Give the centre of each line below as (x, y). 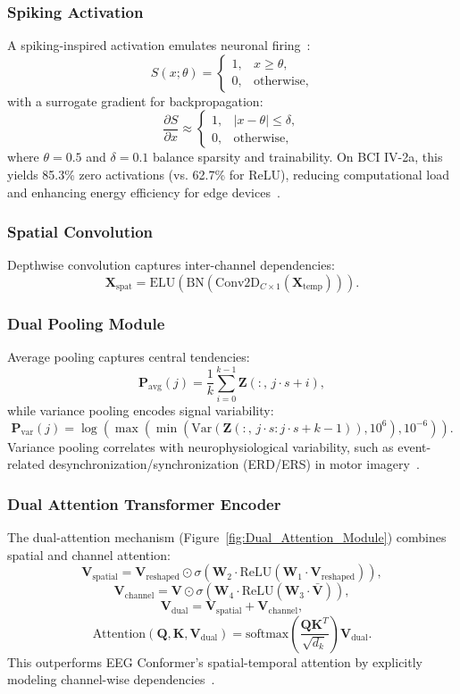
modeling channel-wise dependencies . (111, 679)
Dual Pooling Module (86, 323)
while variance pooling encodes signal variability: (141, 410)
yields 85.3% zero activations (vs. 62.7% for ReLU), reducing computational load (229, 174)
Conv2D (238, 283)
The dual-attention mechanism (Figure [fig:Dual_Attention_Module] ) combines (227, 536)
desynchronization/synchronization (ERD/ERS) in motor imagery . (234, 464)
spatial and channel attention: (89, 554)
